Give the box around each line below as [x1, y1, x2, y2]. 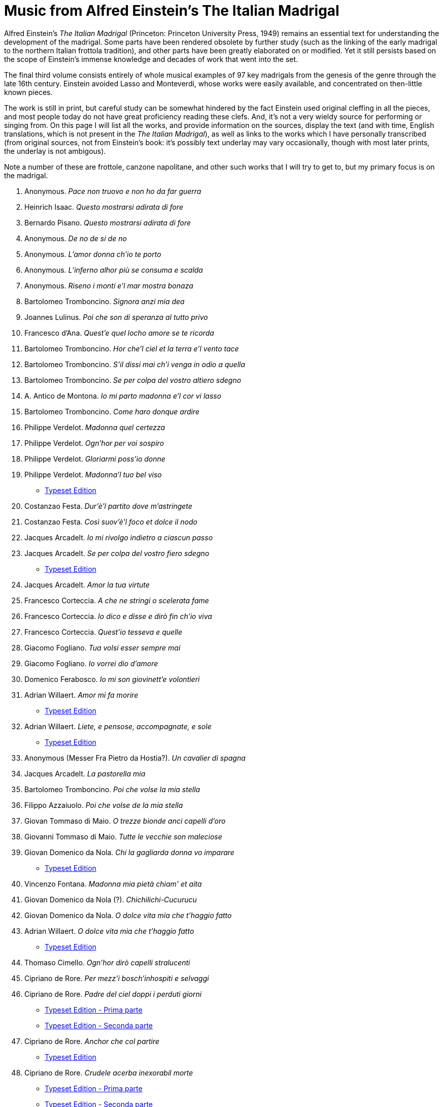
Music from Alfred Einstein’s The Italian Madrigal [4, 2, 339, 19]
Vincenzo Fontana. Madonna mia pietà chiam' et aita [24, 879, 202, 888]
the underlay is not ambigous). [4, 146, 106, 155]
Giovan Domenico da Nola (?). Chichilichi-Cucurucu [24, 895, 197, 904]
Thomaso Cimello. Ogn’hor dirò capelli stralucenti [24, 958, 190, 967]
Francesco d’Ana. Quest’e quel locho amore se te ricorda [24, 328, 214, 337]
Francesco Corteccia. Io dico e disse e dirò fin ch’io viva [24, 611, 212, 621]
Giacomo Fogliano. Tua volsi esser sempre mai [24, 643, 181, 652]
